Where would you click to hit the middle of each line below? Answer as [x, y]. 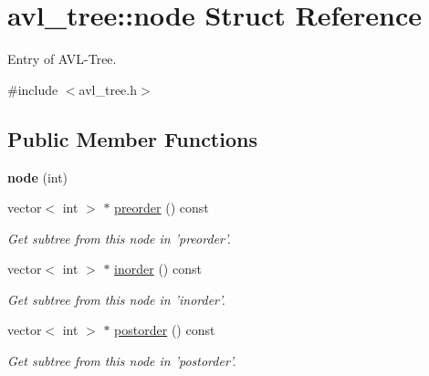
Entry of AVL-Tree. [62, 59]
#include [33, 89]
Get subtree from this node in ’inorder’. [116, 299]
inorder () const [158, 269]
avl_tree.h [108, 89]
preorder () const [162, 208]
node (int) [38, 177]
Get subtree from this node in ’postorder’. [122, 361]
